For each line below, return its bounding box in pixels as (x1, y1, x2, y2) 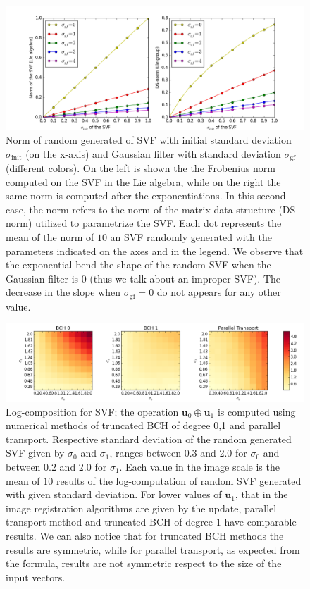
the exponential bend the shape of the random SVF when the (6, 257, 271, 272)
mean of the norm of (6, 230, 94, 244)
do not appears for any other (156, 285, 281, 299)
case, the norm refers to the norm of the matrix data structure (6, 201, 275, 216)
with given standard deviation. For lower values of (6, 487, 222, 502)
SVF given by (6, 445, 65, 460)
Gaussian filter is (6, 271, 79, 285)
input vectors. (6, 569, 66, 584)
